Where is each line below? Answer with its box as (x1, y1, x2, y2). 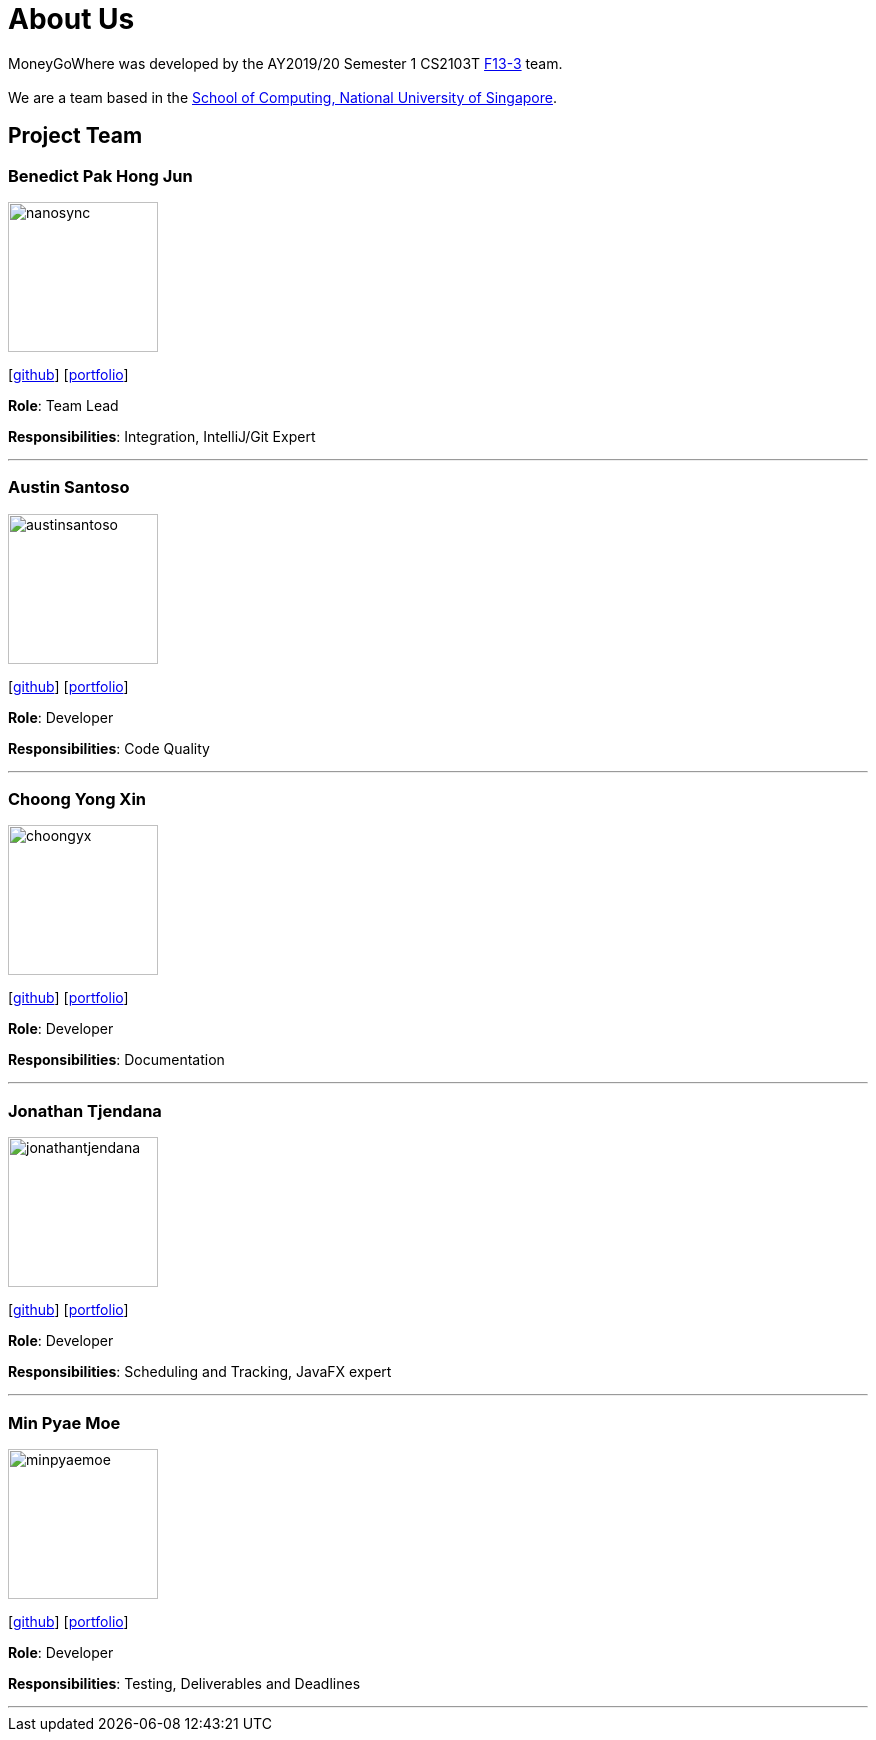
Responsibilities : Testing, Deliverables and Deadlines (8, 1674, 361, 1692)
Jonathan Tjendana (8, 1100, 162, 1121)
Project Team (8, 123, 143, 149)
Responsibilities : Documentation (8, 1051, 225, 1069)
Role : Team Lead (8, 396, 119, 414)
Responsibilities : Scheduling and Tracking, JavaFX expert (8, 1363, 392, 1381)
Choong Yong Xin (8, 789, 147, 810)
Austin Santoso (8, 477, 130, 498)
